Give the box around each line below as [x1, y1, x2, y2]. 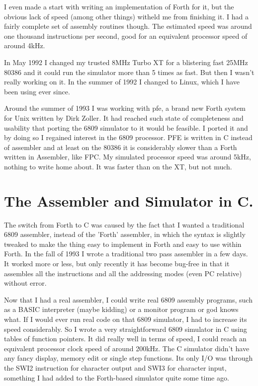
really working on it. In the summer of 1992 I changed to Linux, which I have [4, 77, 240, 87]
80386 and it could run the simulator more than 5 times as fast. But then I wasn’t [4, 67, 255, 77]
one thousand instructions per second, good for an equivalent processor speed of [4, 30, 248, 41]
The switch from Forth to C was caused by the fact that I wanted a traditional [4, 219, 245, 230]
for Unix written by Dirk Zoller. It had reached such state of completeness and [4, 112, 244, 123]
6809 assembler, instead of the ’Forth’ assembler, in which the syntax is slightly [4, 229, 246, 239]
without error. [4, 278, 47, 288]
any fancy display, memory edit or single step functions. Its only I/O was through [4, 353, 253, 363]
